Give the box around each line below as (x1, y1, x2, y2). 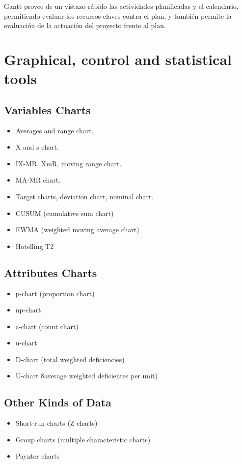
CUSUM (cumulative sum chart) (15, 208, 114, 218)
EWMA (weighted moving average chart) (15, 224, 139, 235)
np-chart (15, 305, 41, 315)
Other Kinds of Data (4, 395, 111, 410)
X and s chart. (15, 142, 59, 152)
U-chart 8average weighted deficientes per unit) (15, 371, 158, 381)
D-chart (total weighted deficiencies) (15, 354, 125, 364)
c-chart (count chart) (15, 321, 79, 331)
